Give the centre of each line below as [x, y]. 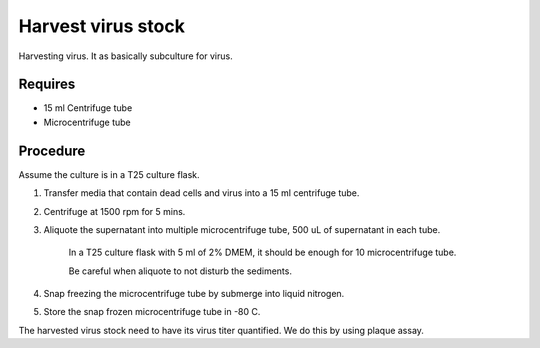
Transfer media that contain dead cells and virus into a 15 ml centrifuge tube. [201, 193]
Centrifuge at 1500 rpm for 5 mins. [114, 211]
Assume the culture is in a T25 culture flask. [109, 174]
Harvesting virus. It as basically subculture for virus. [126, 56]
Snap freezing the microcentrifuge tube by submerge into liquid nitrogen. [194, 294]
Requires [47, 84]
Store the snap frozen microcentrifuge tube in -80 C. [152, 312]
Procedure [52, 150]
